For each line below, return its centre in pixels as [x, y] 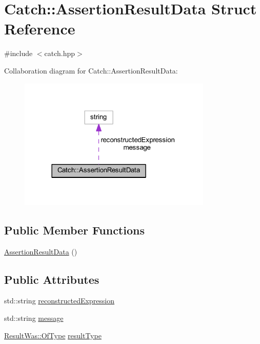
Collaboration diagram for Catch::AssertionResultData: [91, 70]
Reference [40, 29]
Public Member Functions [74, 230]
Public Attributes [52, 279]
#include [18, 53]
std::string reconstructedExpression [59, 301]
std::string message [34, 318]
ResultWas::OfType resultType [53, 335]
